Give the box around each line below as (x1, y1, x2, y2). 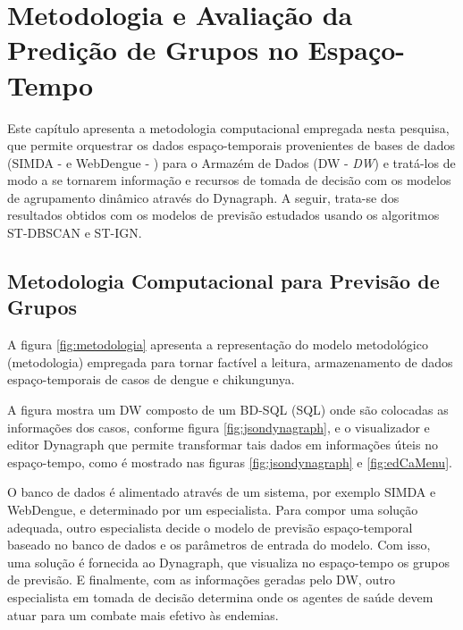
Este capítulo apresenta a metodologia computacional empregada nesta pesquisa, (7, 118, 450, 137)
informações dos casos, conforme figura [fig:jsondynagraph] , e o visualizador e (7, 417, 430, 436)
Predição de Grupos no (7, 31, 299, 68)
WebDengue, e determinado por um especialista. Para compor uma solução (7, 500, 418, 518)
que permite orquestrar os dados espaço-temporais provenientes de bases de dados (7, 136, 455, 155)
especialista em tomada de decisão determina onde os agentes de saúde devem (7, 587, 434, 606)
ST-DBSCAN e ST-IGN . (7, 223, 142, 242)
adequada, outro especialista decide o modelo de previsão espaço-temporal (7, 517, 413, 536)
